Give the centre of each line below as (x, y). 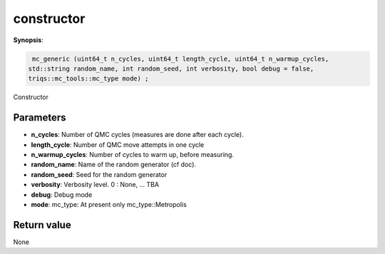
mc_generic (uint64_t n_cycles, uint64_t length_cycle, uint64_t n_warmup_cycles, (181, 59)
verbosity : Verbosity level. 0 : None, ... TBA (95, 185)
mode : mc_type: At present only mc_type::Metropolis (109, 204)
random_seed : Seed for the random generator (99, 174)
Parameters (40, 118)
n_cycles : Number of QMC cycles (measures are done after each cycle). (137, 135)
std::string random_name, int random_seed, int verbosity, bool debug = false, (171, 68)
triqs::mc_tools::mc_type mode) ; (88, 79)
